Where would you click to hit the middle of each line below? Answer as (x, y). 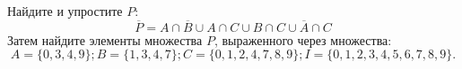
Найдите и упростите (65, 11)
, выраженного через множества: (303, 39)
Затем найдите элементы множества (105, 39)
